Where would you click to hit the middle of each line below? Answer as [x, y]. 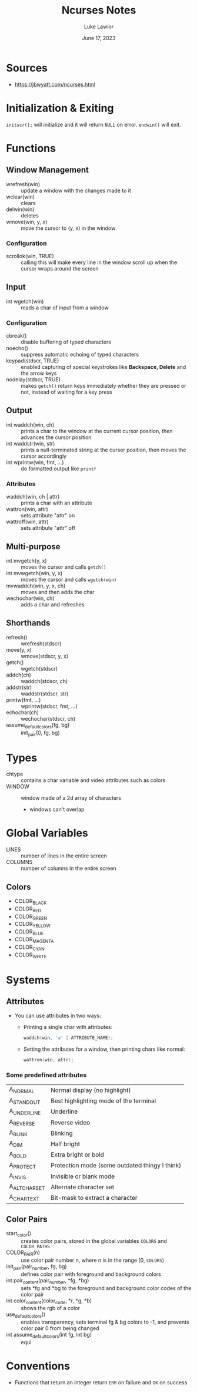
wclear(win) [21, 197]
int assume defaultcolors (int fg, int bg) [49, 1335]
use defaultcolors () [26, 1315]
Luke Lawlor [99, 27]
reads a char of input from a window [65, 308]
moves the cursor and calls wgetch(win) [69, 579]
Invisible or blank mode [83, 1176]
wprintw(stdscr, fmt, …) [49, 706]
